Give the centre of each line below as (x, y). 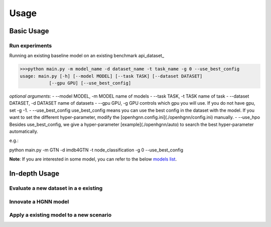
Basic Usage (29, 31)
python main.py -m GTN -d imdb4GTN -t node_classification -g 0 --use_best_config (96, 150)
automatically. (24, 131)
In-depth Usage (34, 173)
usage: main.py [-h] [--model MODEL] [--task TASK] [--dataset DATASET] (111, 76)
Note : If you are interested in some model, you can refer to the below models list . (93, 159)
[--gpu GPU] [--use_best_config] (90, 83)
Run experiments (31, 45)
